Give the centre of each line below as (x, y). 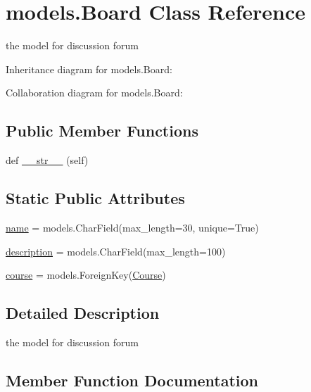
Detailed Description (83, 313)
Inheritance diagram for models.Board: (89, 69)
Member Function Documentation (132, 380)
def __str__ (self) (47, 160)
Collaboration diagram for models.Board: (94, 93)
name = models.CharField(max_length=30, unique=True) (132, 227)
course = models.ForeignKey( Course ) (86, 275)
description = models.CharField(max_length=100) (116, 251)
